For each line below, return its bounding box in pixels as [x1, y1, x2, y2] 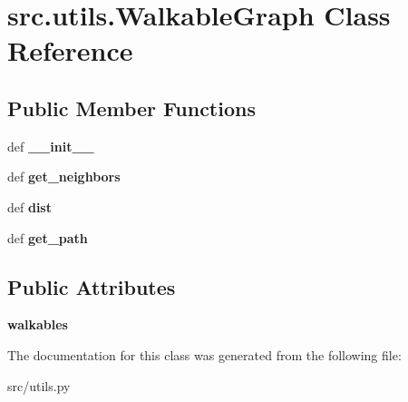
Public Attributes [7, 272, 176, 300]
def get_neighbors [7, 167, 121, 186]
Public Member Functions [7, 93, 256, 122]
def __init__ [7, 136, 94, 155]
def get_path [7, 228, 88, 247]
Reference [7, 32, 133, 69]
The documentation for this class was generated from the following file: [7, 345, 402, 364]
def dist [7, 197, 52, 216]
